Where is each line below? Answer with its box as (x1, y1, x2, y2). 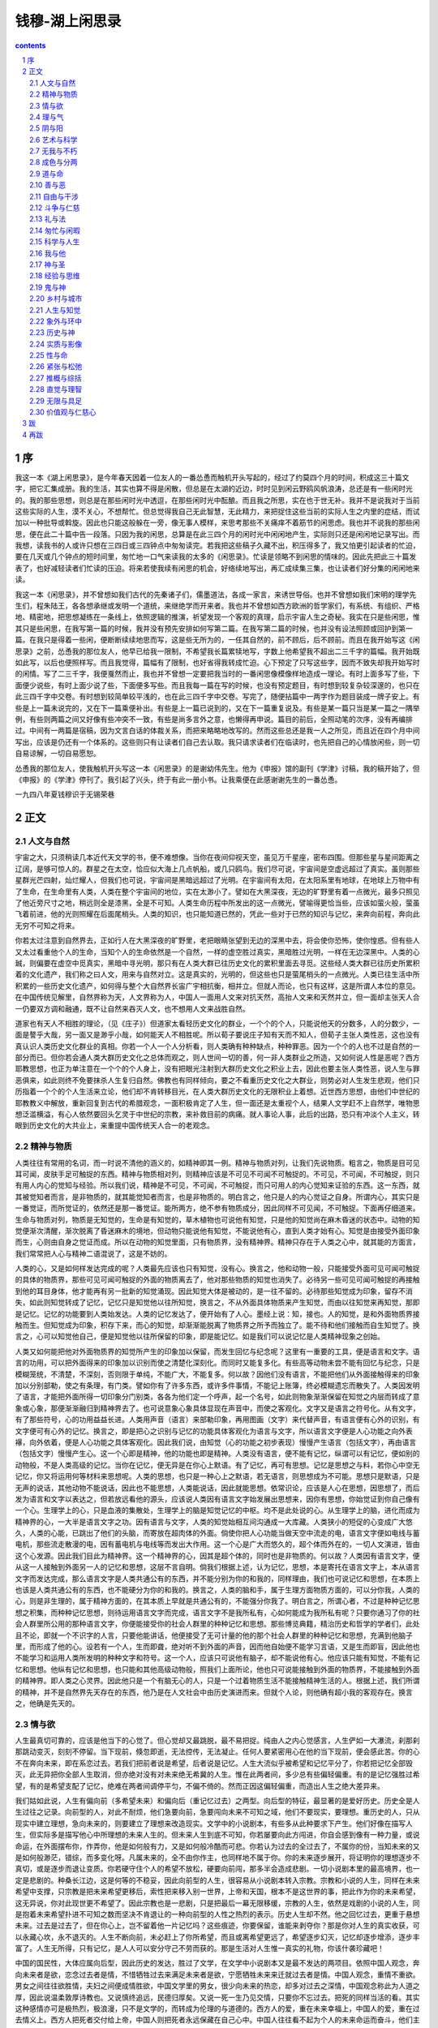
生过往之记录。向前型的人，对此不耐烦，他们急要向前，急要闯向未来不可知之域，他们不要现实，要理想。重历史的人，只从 (15, 1807, 420, 1817)
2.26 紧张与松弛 (29, 362, 83, 372)
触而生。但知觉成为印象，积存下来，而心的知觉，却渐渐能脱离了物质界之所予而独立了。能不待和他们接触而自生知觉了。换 (15, 1321, 420, 1330)
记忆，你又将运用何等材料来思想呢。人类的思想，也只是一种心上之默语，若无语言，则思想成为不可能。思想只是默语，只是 (15, 1472, 420, 1481)
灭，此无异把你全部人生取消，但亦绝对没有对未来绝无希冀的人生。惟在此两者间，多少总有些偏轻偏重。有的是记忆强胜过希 (15, 1769, 420, 1780)
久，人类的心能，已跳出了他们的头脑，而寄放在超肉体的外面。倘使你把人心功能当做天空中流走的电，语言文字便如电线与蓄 (15, 1528, 420, 1538)
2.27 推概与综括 (29, 373, 82, 383)
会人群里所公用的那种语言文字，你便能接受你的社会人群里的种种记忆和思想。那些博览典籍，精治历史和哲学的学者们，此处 (15, 1619, 420, 1629)
